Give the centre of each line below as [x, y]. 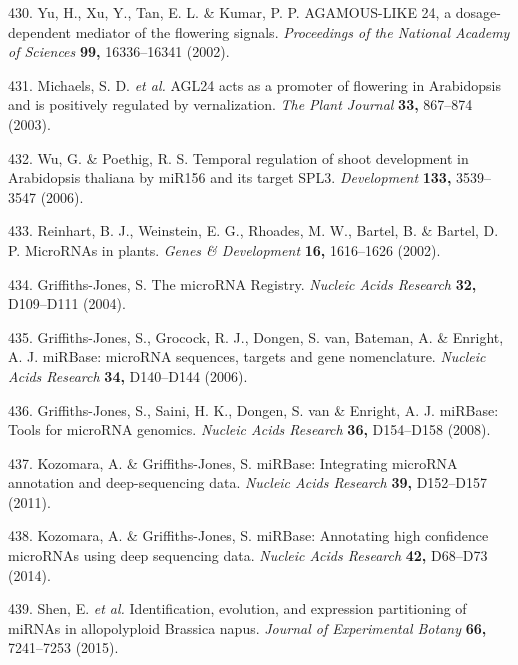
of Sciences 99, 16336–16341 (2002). [119, 51]
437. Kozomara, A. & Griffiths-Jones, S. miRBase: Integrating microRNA [233, 462]
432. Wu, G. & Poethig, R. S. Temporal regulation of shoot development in [238, 157]
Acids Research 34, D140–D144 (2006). [128, 375]
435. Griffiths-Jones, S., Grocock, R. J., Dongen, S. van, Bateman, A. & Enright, [256, 336]
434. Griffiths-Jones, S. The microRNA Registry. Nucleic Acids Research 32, [242, 283]
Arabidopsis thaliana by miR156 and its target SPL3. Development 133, [230, 177]
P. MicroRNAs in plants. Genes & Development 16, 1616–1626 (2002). [224, 249]
